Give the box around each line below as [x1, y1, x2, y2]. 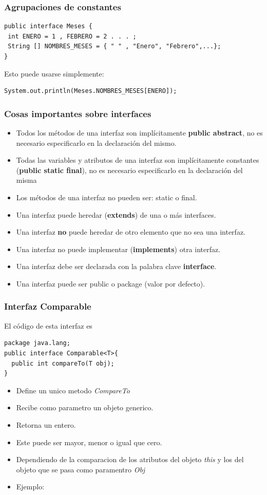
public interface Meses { [4, 23, 92, 30]
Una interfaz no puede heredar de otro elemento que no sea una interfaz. [16, 226, 245, 237]
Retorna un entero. [16, 419, 76, 430]
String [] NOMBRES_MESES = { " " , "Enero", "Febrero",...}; [8, 43, 221, 50]
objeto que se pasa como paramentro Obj [16, 464, 145, 474]
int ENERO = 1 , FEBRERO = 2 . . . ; [8, 32, 137, 40]
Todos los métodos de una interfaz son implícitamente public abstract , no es [16, 127, 263, 138]
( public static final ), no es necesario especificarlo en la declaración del [16, 164, 243, 175]
